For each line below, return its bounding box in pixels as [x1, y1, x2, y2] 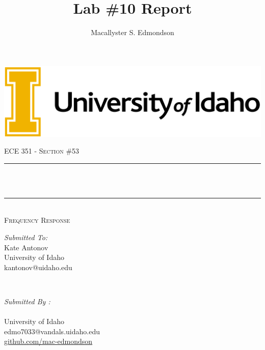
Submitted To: [4, 232, 48, 243]
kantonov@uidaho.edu [4, 261, 72, 272]
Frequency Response [4, 215, 70, 225]
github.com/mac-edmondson [4, 336, 93, 346]
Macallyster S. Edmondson [91, 27, 174, 38]
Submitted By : [4, 296, 50, 307]
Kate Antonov [4, 242, 48, 252]
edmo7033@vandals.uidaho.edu [4, 326, 100, 336]
